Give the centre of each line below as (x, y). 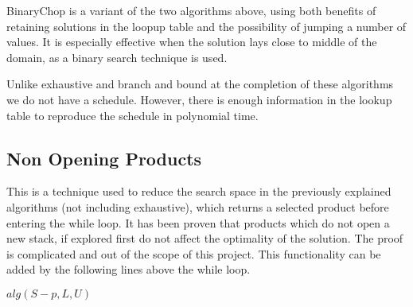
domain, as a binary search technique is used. (117, 57)
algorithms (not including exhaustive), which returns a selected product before (198, 206)
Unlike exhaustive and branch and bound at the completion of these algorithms (200, 84)
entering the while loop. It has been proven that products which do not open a (198, 222)
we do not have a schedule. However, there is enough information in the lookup (199, 99)
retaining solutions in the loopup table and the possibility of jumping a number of (206, 26)
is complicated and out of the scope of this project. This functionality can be (194, 253)
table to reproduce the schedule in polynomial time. (132, 115)
